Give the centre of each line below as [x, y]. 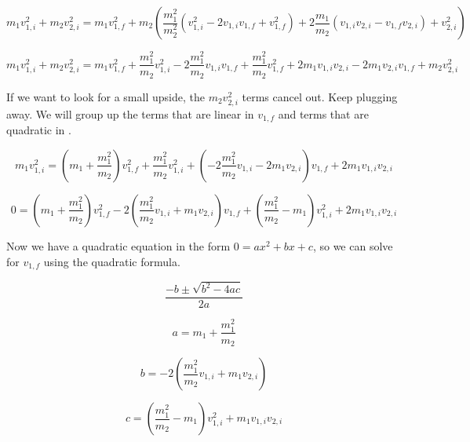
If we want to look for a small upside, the [106, 96]
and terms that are [323, 113]
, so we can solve [353, 245]
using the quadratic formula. [112, 261]
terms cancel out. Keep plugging [320, 96]
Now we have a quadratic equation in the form [118, 245]
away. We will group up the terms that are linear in [130, 113]
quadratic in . [39, 130]
